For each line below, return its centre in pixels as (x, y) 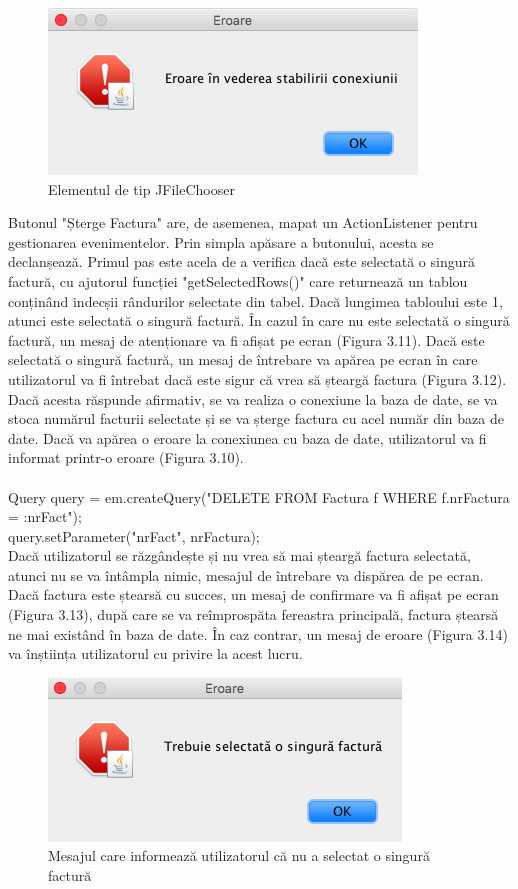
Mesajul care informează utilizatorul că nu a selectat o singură (239, 855)
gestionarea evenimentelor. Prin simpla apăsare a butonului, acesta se (221, 241)
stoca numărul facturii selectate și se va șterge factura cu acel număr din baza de (256, 418)
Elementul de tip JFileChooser (141, 188)
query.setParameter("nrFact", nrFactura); (134, 535)
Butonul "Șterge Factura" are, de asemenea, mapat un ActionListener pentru (243, 222)
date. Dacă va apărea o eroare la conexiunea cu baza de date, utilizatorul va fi (247, 437)
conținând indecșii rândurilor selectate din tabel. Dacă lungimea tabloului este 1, (255, 300)
